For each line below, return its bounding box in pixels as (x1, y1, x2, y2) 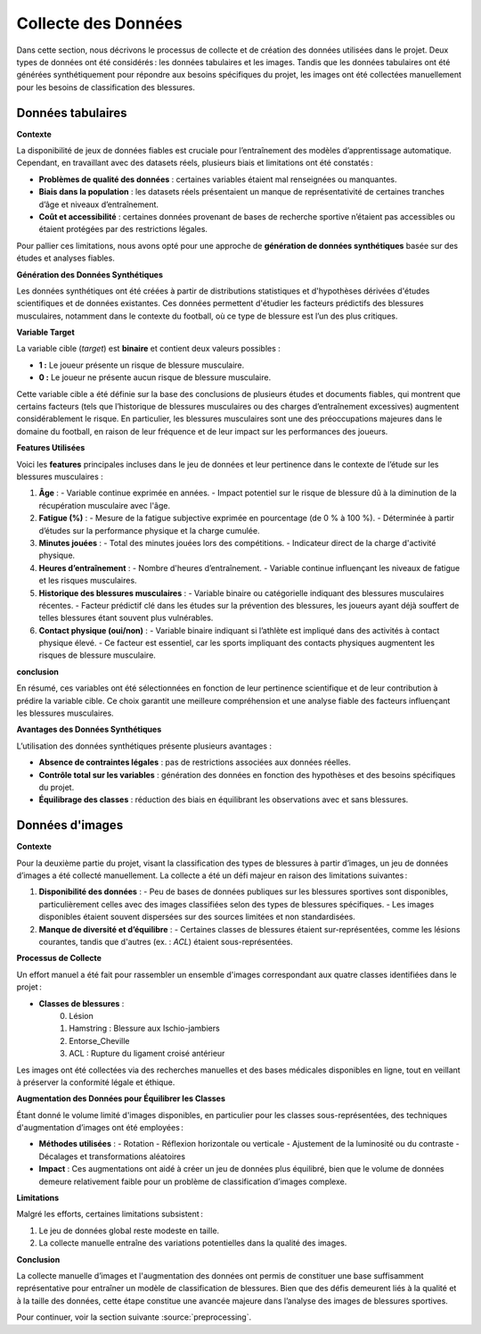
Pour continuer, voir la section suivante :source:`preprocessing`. (16, 1312, 252, 1322)
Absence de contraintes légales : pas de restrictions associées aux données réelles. (38, 757, 352, 767)
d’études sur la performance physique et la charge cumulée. (38, 525, 260, 535)
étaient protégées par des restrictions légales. (38, 224, 208, 235)
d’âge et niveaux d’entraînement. (38, 199, 159, 210)
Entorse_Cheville (69, 1035, 130, 1046)
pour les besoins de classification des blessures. (16, 81, 195, 93)
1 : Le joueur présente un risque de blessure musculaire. (38, 360, 245, 370)
